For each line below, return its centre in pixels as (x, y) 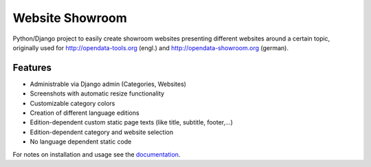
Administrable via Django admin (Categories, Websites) (108, 84)
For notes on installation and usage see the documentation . (97, 154)
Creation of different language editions (85, 113)
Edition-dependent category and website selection (102, 132)
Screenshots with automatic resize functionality (97, 93)
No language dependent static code (81, 142)
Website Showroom (70, 18)
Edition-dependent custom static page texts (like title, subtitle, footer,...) (132, 122)
